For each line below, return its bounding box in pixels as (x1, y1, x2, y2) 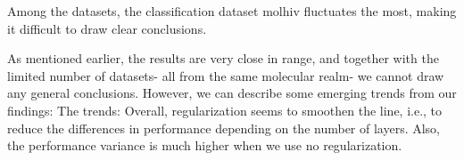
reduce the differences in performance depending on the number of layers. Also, (7, 118, 441, 137)
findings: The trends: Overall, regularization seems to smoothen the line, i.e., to (7, 100, 443, 119)
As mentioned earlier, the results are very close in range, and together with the (7, 49, 439, 68)
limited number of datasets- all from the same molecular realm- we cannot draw (7, 66, 444, 84)
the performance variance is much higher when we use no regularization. (7, 136, 402, 155)
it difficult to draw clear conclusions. (7, 19, 207, 37)
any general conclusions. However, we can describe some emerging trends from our (7, 84, 457, 102)
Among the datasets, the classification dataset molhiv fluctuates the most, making (7, 2, 457, 20)
